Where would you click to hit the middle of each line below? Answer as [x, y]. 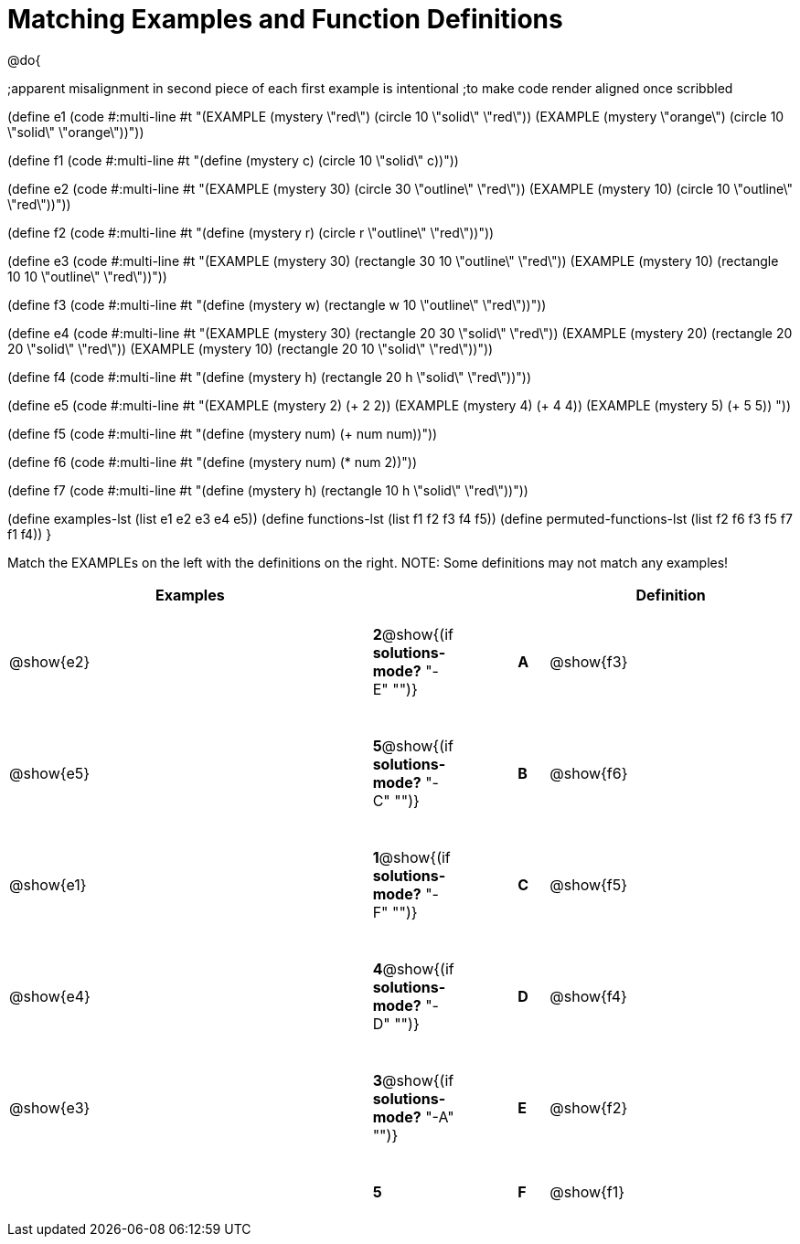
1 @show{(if [411, 857]
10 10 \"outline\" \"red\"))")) [87, 276]
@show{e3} [50, 1107]
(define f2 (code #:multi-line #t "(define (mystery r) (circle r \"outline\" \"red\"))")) [251, 232]
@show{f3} [589, 661]
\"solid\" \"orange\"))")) [76, 132]
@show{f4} [588, 996]
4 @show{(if [413, 968]
